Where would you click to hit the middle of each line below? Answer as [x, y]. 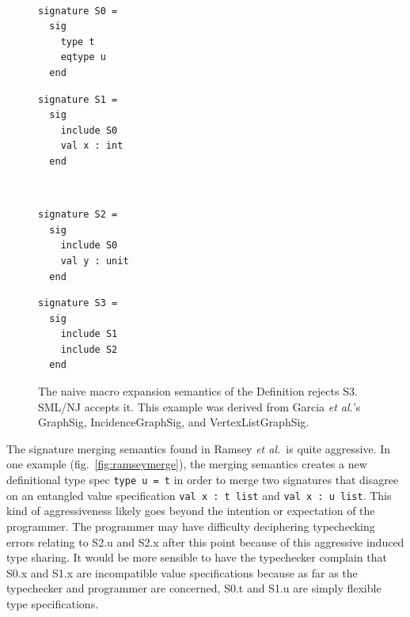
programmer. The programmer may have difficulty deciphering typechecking [191, 526]
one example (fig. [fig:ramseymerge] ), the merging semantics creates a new [187, 464]
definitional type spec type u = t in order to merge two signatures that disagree [203, 480]
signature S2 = [78, 215]
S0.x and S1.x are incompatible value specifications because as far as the [182, 572]
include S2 [89, 349]
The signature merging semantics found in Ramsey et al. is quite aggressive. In [199, 448]
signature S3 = [78, 303]
